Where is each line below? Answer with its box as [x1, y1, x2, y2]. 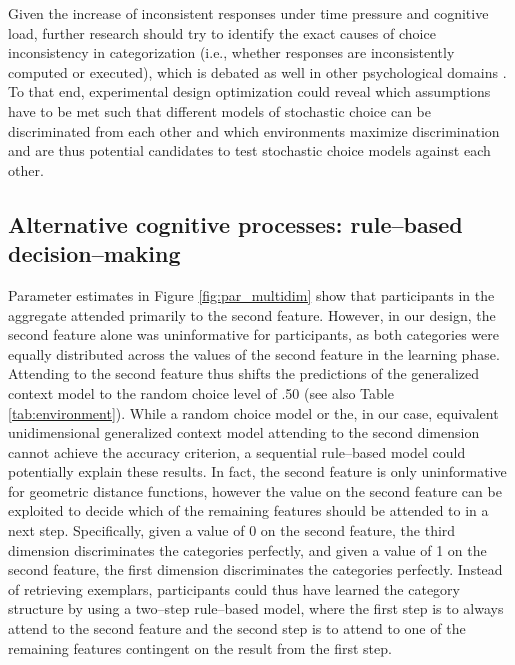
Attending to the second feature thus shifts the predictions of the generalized [8, 363, 480, 384]
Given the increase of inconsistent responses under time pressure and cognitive [8, 3, 489, 23]
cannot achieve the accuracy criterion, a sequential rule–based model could [8, 441, 466, 462]
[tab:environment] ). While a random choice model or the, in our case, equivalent [8, 402, 499, 423]
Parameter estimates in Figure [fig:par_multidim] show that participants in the [8, 284, 495, 305]
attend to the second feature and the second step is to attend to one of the [8, 618, 466, 639]
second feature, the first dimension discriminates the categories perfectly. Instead [8, 559, 503, 580]
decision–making [8, 238, 181, 269]
